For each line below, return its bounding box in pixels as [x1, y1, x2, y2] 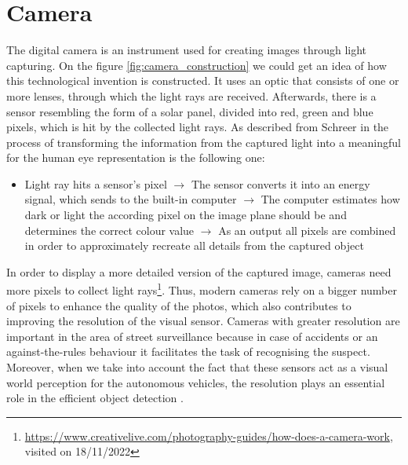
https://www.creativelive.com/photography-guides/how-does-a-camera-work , [24, 427, 393, 444]
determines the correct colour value [24, 222, 195, 238]
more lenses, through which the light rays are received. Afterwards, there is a [6, 87, 377, 104]
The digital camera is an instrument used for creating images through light [6, 42, 367, 58]
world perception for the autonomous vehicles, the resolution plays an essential [6, 374, 385, 390]
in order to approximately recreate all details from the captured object [24, 237, 364, 254]
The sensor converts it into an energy [191, 175, 370, 192]
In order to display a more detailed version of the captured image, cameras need [6, 263, 392, 280]
